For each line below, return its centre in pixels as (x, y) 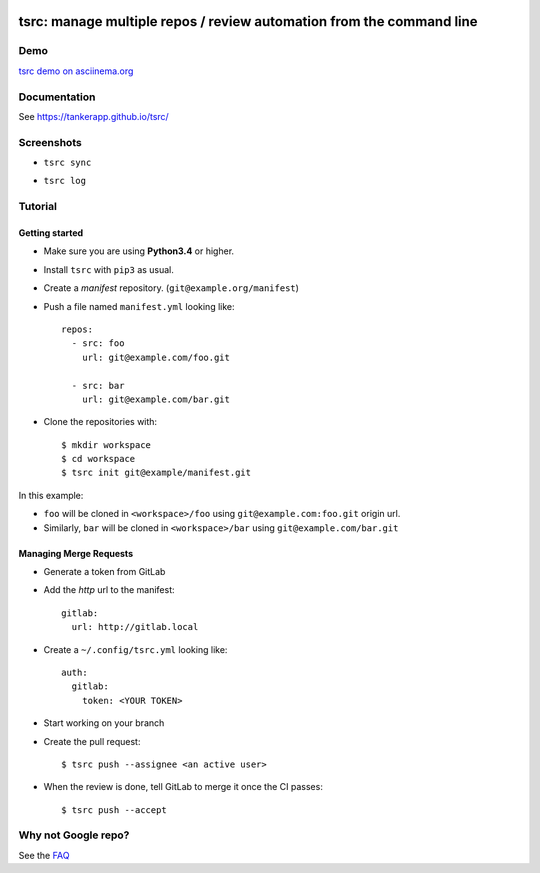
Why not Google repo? (74, 835)
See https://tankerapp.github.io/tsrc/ (93, 116)
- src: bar (98, 385)
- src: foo (98, 343)
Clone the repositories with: (100, 422)
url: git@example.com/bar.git (155, 399)
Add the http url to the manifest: (109, 590)
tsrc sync (67, 163)
